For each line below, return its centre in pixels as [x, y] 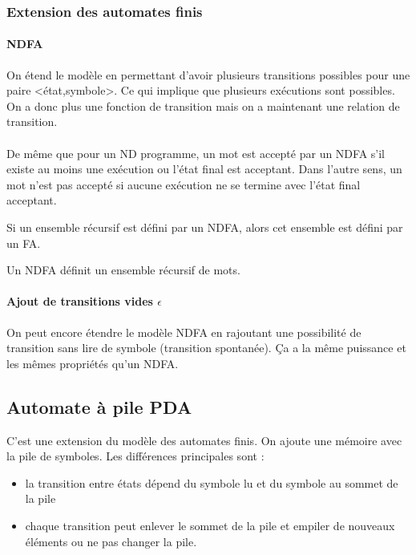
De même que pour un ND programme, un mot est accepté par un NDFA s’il [196, 153]
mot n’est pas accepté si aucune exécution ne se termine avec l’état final [184, 184]
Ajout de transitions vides [80, 301]
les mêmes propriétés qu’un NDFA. [93, 363]
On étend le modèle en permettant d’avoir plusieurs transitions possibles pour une [208, 74]
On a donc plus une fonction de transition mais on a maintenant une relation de [203, 105]
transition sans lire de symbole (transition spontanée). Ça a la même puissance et [206, 348]
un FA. [24, 243]
